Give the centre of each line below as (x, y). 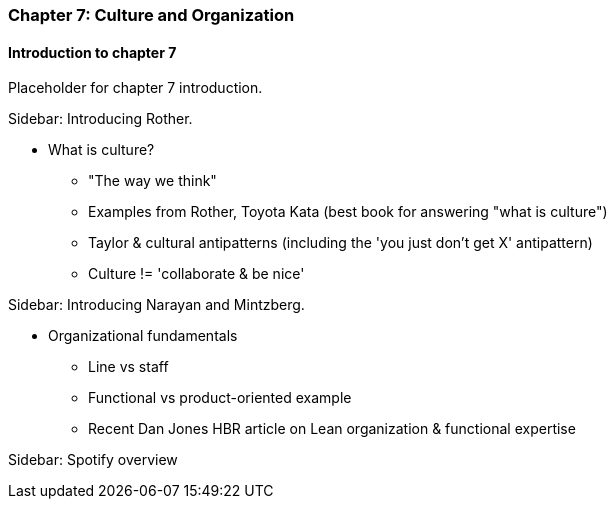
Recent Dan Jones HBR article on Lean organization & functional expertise (332, 429)
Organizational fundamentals (143, 336)
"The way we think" (152, 181)
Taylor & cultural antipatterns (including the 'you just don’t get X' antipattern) (340, 243)
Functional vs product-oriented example (220, 398)
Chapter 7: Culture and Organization (151, 15)
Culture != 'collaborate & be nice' (196, 274)
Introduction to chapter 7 (92, 52)
